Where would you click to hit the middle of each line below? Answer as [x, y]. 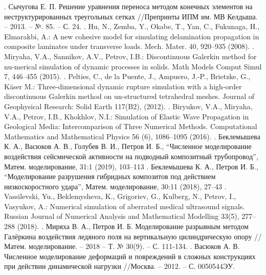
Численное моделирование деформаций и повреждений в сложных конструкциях [130, 256]
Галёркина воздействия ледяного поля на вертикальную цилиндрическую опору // [133, 236]
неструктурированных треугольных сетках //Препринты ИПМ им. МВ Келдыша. [131, 16]
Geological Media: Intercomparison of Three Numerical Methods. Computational [131, 126]
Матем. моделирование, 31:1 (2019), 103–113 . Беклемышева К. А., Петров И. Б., [131, 166]
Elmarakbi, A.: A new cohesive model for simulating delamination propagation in [132, 36]
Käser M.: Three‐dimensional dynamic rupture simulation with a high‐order [123, 86]
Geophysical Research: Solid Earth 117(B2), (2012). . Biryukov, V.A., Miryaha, [128, 106]
